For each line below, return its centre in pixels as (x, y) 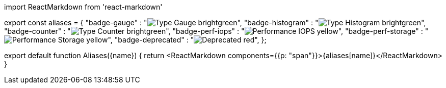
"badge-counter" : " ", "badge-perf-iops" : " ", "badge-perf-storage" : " (216, 31)
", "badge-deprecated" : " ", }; (187, 40)
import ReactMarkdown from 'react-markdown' (83, 7)
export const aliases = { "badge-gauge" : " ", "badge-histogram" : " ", (215, 23)
